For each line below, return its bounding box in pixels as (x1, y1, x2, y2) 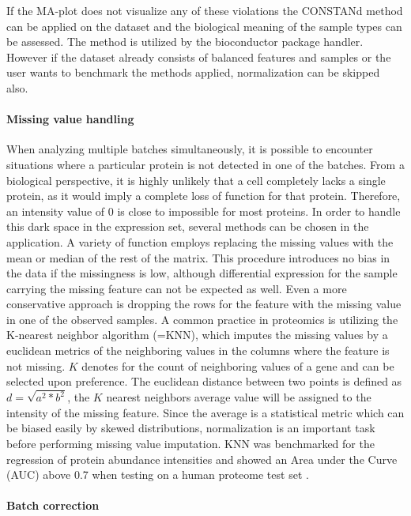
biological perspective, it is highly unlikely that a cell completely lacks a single (6, 171, 386, 188)
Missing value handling (6, 111, 134, 127)
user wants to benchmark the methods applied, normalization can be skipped (6, 64, 380, 81)
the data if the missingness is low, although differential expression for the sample (6, 265, 398, 281)
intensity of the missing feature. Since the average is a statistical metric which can (6, 404, 405, 420)
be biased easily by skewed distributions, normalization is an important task (6, 420, 375, 436)
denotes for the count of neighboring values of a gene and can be (81, 357, 394, 374)
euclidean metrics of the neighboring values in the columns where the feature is (6, 342, 390, 359)
